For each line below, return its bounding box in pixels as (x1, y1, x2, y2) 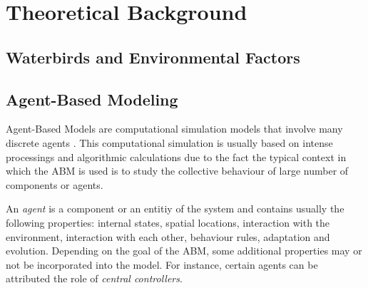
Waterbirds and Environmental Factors (6, 46, 300, 68)
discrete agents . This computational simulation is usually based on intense (6, 135, 333, 150)
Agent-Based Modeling (6, 88, 178, 110)
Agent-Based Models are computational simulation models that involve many (6, 121, 343, 136)
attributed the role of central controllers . (6, 271, 183, 286)
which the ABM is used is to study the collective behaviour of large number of (6, 163, 349, 178)
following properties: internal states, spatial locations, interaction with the (6, 215, 330, 230)
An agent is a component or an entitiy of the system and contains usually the (6, 201, 344, 216)
